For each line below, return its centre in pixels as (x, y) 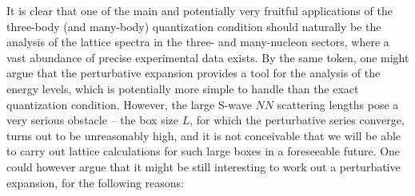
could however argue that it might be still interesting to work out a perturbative (204, 166)
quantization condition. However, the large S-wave (129, 104)
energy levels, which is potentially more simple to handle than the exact (183, 88)
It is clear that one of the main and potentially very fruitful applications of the (200, 10)
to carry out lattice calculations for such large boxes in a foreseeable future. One (204, 151)
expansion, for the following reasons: (95, 182)
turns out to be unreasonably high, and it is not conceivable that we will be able (204, 135)
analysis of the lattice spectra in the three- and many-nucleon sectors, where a (198, 42)
